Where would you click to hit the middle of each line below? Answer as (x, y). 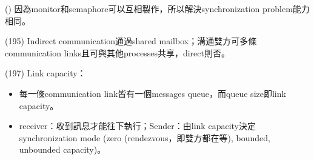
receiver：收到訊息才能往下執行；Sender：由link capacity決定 (137, 126)
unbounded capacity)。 (62, 149)
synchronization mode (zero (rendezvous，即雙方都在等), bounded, (145, 137)
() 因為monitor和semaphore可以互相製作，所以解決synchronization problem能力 (157, 8)
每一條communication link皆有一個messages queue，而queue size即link (152, 93)
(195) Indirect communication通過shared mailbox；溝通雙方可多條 (131, 41)
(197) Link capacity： (45, 73)
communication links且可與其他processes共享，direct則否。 (117, 52)
